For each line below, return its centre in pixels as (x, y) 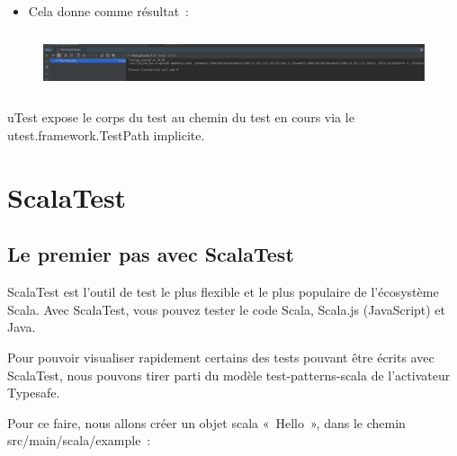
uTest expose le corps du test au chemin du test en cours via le (181, 117)
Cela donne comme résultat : (109, 11)
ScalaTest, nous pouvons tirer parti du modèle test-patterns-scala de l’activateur (229, 375)
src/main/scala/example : (79, 440)
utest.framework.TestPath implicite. (106, 135)
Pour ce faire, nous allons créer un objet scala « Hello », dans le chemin (206, 422)
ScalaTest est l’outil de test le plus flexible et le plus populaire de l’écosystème (223, 292)
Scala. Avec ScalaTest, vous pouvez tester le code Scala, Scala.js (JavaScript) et (227, 309)
